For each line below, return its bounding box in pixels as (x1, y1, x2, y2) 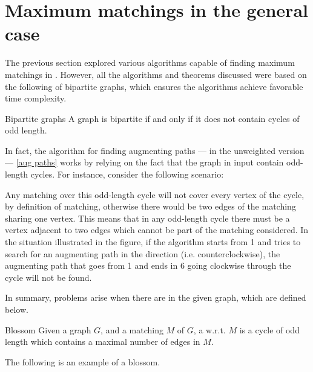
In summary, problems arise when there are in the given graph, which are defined (5, 291, 306, 304)
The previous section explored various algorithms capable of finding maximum (5, 56, 295, 69)
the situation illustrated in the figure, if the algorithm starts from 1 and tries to (5, 236, 301, 248)
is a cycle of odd (239, 323, 300, 336)
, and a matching (100, 323, 163, 336)
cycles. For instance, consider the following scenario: (30, 168, 224, 181)
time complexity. (5, 92, 67, 104)
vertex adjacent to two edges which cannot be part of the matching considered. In (5, 223, 309, 236)
